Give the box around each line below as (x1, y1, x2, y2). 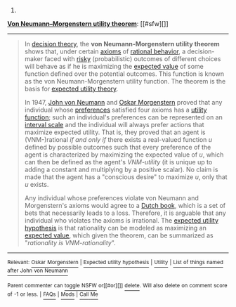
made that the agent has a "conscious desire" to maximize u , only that (24, 173, 228, 181)
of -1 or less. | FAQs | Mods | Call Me (7, 291, 98, 298)
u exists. (24, 181, 49, 188)
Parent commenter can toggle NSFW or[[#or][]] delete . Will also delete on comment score (7, 282, 228, 289)
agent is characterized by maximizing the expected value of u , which (24, 150, 224, 159)
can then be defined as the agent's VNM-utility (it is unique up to (24, 158, 213, 166)
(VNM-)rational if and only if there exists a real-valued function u (24, 136, 213, 143)
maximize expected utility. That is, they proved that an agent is (24, 128, 206, 136)
